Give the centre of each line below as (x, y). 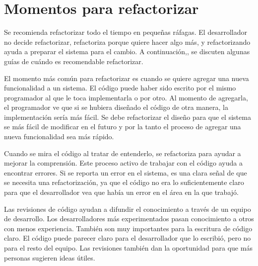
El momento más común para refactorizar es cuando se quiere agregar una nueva (127, 78)
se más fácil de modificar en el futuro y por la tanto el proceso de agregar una (123, 127)
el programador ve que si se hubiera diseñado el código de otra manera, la (116, 107)
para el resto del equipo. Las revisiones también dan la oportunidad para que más (128, 248)
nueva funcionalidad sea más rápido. (59, 136)
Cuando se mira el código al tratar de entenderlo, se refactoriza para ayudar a (123, 153)
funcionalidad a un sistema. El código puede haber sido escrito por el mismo (120, 88)
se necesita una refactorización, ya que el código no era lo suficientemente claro (124, 182)
